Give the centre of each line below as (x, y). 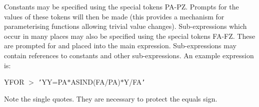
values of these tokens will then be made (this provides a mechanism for (114, 16)
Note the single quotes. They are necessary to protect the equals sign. (111, 98)
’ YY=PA (53, 82)
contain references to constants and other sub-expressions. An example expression (129, 55)
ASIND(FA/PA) (95, 82)
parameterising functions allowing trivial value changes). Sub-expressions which (125, 26)
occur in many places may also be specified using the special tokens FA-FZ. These (130, 36)
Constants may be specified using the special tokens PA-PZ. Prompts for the (121, 6)
